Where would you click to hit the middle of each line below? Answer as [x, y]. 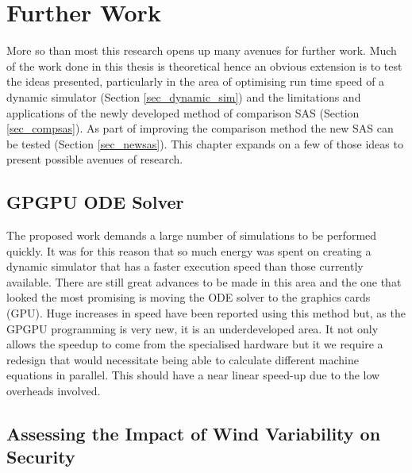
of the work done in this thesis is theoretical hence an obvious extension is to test [204, 65]
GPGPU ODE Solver [95, 202]
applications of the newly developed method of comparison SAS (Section [183, 112]
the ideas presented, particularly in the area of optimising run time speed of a [196, 81]
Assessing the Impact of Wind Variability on [194, 433]
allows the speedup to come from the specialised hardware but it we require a [195, 344]
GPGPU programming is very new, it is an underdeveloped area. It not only [193, 328]
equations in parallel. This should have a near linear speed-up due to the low [193, 375]
